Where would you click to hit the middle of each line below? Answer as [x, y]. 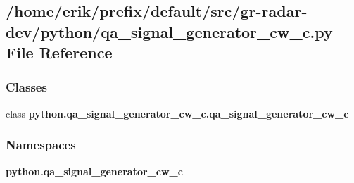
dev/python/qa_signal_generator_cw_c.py [169, 31]
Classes [26, 87]
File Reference [59, 52]
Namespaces [41, 145]
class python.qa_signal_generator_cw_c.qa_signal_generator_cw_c [177, 113]
